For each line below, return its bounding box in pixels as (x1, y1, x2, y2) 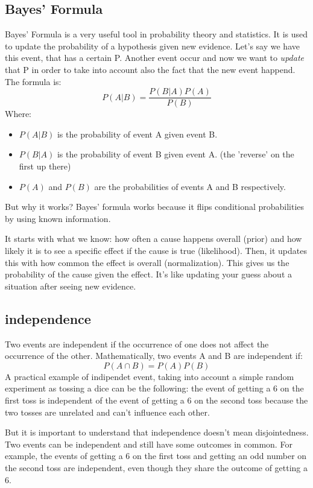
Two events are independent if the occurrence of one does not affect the (5, 337, 269, 350)
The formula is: (5, 75, 62, 87)
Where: (5, 107, 31, 120)
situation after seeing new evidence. (5, 279, 136, 292)
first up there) (19, 160, 71, 173)
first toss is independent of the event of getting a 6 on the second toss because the (5, 393, 308, 406)
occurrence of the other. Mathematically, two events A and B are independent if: (5, 349, 303, 362)
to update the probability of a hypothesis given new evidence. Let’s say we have (5, 39, 300, 52)
